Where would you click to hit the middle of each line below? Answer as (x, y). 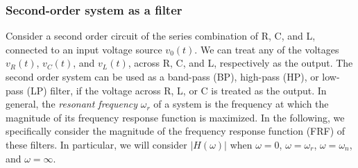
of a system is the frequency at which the (241, 104)
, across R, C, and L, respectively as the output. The (240, 63)
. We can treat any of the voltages (267, 49)
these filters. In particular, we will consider (96, 144)
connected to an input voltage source (84, 49)
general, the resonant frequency (72, 104)
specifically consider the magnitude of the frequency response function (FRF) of (176, 131)
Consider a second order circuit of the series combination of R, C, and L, (161, 36)
